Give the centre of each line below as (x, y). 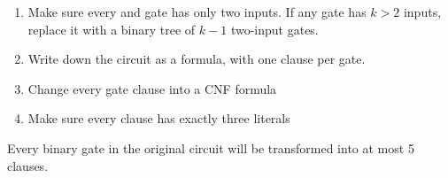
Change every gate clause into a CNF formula (152, 88)
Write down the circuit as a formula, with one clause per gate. (197, 59)
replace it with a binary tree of (112, 29)
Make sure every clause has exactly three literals (159, 118)
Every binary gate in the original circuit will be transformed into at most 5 (211, 147)
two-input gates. (274, 29)
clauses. (28, 165)
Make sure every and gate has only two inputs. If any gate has (197, 12)
